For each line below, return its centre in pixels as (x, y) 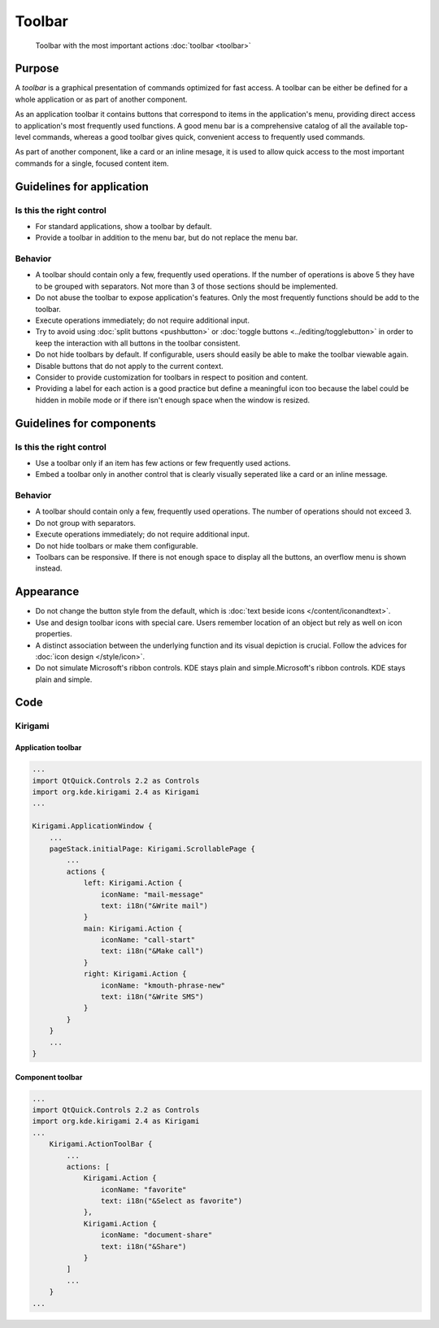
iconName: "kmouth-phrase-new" (163, 985)
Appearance (47, 592)
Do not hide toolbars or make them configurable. (117, 545)
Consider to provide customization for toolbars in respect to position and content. (172, 377)
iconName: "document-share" (156, 1235)
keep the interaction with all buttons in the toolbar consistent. (138, 343)
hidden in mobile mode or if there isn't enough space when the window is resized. (173, 400)
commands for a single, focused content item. (92, 163)
